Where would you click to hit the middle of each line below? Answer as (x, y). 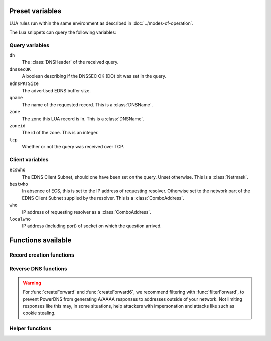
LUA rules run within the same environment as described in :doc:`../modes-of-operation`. (101, 23)
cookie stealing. (39, 313)
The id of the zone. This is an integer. (60, 133)
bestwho (19, 184)
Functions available (40, 241)
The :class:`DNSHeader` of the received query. (70, 62)
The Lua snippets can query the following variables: (63, 32)
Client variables (29, 159)
